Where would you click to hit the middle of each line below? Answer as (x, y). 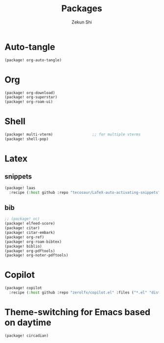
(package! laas (20, 188)
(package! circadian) (27, 336)
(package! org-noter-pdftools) (36, 255)
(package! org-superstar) (31, 97)
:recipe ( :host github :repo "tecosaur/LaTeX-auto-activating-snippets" (85, 192)
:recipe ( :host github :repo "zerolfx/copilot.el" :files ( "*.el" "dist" (86, 293)
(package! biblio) (23, 246)
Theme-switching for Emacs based (77, 312)
